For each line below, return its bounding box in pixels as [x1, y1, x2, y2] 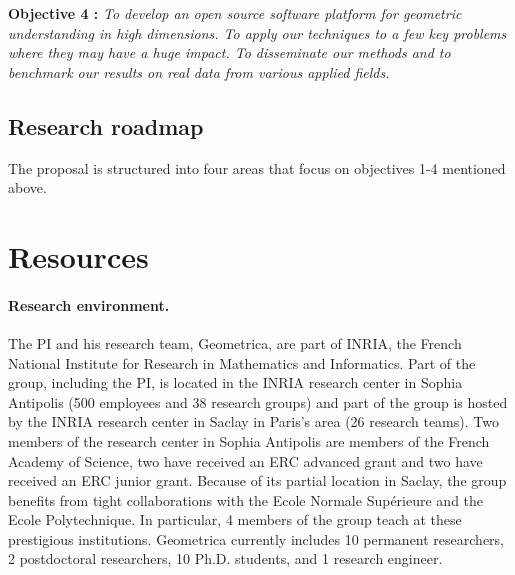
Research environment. [8, 294, 170, 315]
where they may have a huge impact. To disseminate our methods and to [8, 42, 451, 63]
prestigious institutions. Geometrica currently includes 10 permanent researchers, [8, 528, 505, 549]
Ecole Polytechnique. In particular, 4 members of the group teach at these [8, 509, 462, 530]
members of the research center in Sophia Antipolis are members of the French [8, 430, 490, 451]
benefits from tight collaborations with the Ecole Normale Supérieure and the [8, 489, 484, 510]
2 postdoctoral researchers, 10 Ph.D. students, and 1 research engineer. [8, 548, 443, 569]
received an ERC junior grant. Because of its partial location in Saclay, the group [8, 470, 507, 491]
